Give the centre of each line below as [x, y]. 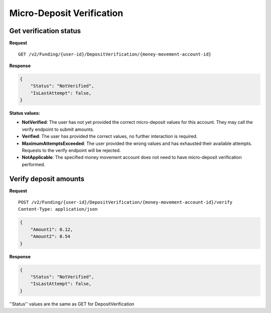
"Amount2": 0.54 [50, 237]
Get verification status [45, 31]
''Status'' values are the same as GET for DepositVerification [72, 304]
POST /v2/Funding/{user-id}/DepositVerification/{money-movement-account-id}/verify [125, 202]
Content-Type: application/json [58, 209]
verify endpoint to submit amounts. [58, 129]
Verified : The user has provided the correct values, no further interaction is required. [110, 136]
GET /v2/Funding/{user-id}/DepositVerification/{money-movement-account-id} [115, 54]
